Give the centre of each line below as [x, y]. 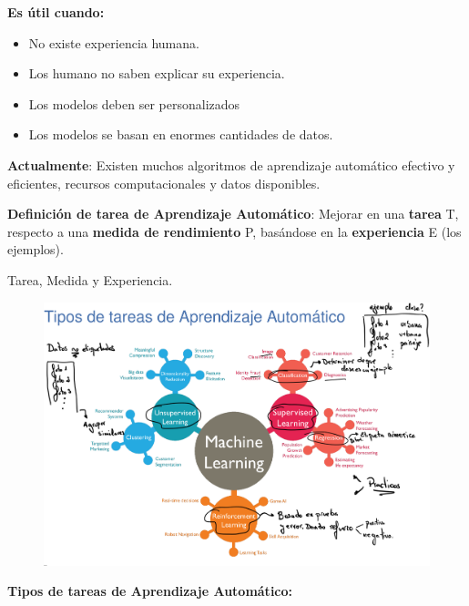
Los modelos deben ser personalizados [134, 103]
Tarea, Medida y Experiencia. [90, 279]
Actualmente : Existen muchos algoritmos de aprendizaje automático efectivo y [231, 164]
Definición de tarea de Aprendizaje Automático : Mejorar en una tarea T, [233, 214]
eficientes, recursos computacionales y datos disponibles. [164, 183]
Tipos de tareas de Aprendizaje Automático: [150, 591]
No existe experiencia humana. [114, 42]
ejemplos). [36, 249]
